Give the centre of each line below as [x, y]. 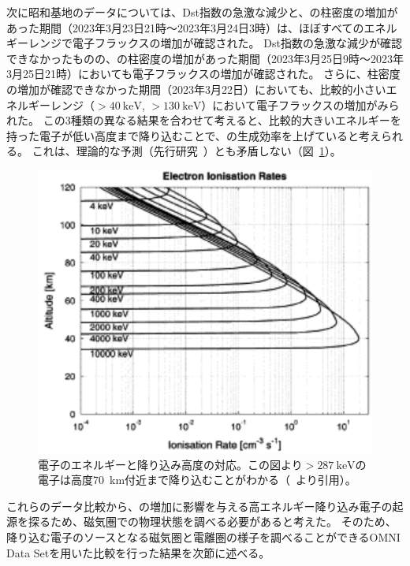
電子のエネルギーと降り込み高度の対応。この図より [170, 464]
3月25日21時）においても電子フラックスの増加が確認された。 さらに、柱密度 [203, 74]
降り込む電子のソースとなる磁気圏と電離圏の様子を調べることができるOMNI [203, 537]
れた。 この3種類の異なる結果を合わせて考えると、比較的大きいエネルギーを [204, 120]
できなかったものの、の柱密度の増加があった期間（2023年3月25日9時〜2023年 [205, 58]
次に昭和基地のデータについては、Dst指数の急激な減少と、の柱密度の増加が [202, 12]
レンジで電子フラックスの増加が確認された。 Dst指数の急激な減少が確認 [215, 43]
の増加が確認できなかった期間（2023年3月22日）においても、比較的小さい [196, 89]
